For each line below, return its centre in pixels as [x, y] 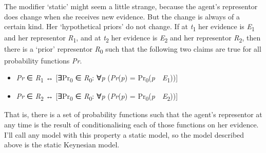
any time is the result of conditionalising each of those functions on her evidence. [131, 124]
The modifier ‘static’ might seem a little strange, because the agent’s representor [131, 6]
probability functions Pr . [43, 60]
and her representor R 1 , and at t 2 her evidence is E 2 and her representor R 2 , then [132, 38]
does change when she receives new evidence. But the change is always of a [122, 16]
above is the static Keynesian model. [62, 145]
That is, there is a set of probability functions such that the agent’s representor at [133, 114]
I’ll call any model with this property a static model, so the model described [124, 134]
